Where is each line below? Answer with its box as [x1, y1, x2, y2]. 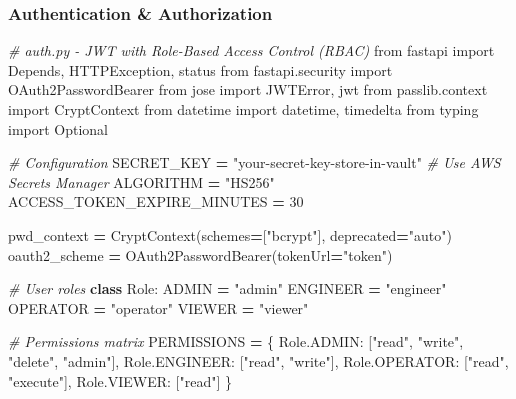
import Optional [8, 118, 109, 139]
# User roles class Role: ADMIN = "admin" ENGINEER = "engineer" [8, 278, 447, 299]
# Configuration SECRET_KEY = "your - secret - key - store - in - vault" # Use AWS [8, 152, 501, 173]
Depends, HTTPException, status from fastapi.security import [8, 59, 393, 80]
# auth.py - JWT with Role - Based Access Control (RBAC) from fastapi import [8, 40, 495, 61]
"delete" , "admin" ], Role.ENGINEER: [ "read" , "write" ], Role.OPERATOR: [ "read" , [8, 350, 509, 371]
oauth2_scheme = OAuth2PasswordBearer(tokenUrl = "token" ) [8, 244, 393, 265]
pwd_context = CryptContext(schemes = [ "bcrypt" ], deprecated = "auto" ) [8, 224, 452, 245]
